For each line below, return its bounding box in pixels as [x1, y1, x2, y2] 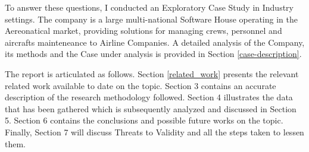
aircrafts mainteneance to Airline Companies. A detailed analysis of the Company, [5, 36, 305, 48]
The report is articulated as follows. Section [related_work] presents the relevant [5, 67, 299, 80]
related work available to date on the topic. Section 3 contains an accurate [5, 79, 276, 91]
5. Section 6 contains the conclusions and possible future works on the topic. [5, 114, 283, 126]
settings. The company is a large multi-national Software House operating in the [5, 12, 298, 25]
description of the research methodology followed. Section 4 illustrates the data [5, 91, 293, 103]
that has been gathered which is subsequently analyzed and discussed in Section [5, 102, 296, 115]
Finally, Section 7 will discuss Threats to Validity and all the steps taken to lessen [5, 125, 304, 138]
